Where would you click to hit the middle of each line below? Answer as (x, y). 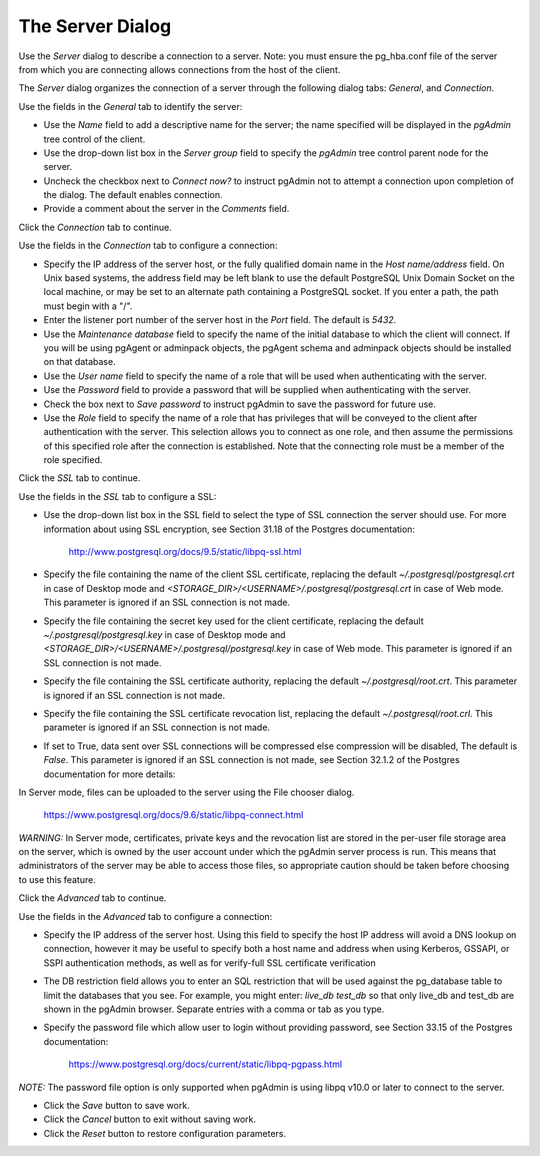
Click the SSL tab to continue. (79, 478)
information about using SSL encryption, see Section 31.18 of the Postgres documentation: (229, 529)
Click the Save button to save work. (116, 1105)
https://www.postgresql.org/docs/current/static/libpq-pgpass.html (205, 1064)
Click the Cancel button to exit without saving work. (150, 1119)
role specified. (73, 460)
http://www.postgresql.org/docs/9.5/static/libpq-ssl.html (185, 552)
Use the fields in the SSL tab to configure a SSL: (117, 496)
